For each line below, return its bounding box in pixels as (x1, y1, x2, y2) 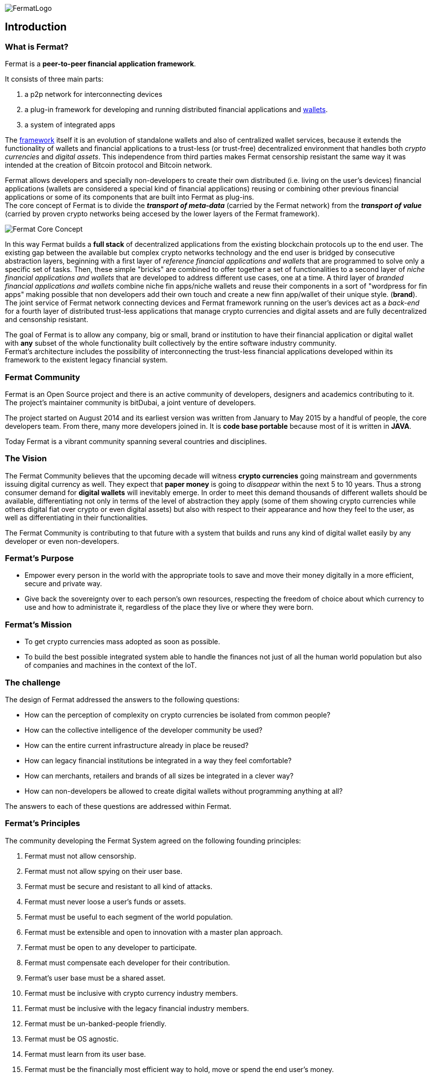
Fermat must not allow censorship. (25, 851, 136, 860)
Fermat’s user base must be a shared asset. (25, 973, 166, 982)
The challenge (5, 677, 60, 687)
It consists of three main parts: (5, 75, 104, 84)
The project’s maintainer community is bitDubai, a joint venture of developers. (5, 398, 256, 407)
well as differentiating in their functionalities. (5, 513, 148, 522)
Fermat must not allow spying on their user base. (25, 866, 182, 875)
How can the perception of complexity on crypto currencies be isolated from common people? (25, 710, 331, 719)
